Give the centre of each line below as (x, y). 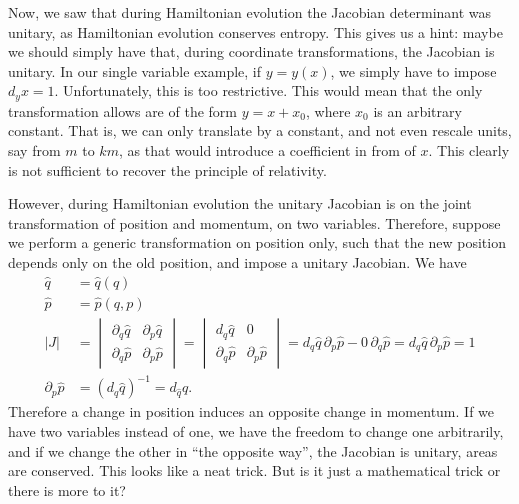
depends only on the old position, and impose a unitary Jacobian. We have (237, 261)
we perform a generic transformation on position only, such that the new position (257, 242)
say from (34, 150)
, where (328, 110)
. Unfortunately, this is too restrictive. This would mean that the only (268, 90)
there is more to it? (67, 489)
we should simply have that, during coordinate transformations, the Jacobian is (251, 51)
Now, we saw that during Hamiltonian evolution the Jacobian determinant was (250, 12)
